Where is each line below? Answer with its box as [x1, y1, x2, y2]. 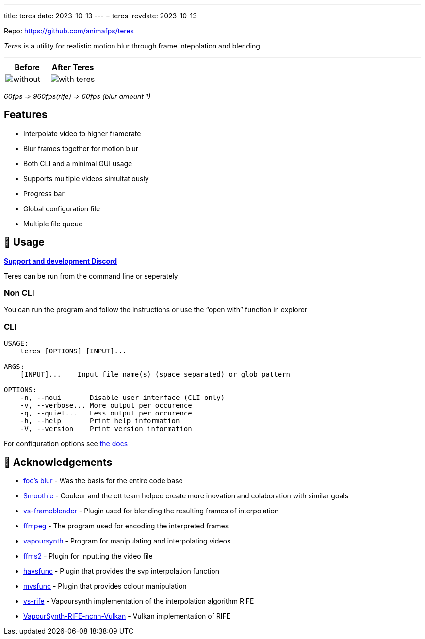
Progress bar [23, 189, 65, 198]
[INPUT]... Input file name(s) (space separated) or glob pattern [20, 370, 291, 379]
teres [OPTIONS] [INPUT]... [20, 347, 127, 355]
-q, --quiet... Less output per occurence [20, 409, 192, 417]
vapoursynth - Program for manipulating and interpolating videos [23, 537, 231, 545]
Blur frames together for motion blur [23, 144, 139, 153]
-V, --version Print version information [20, 425, 192, 433]
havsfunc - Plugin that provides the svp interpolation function [23, 567, 219, 575]
